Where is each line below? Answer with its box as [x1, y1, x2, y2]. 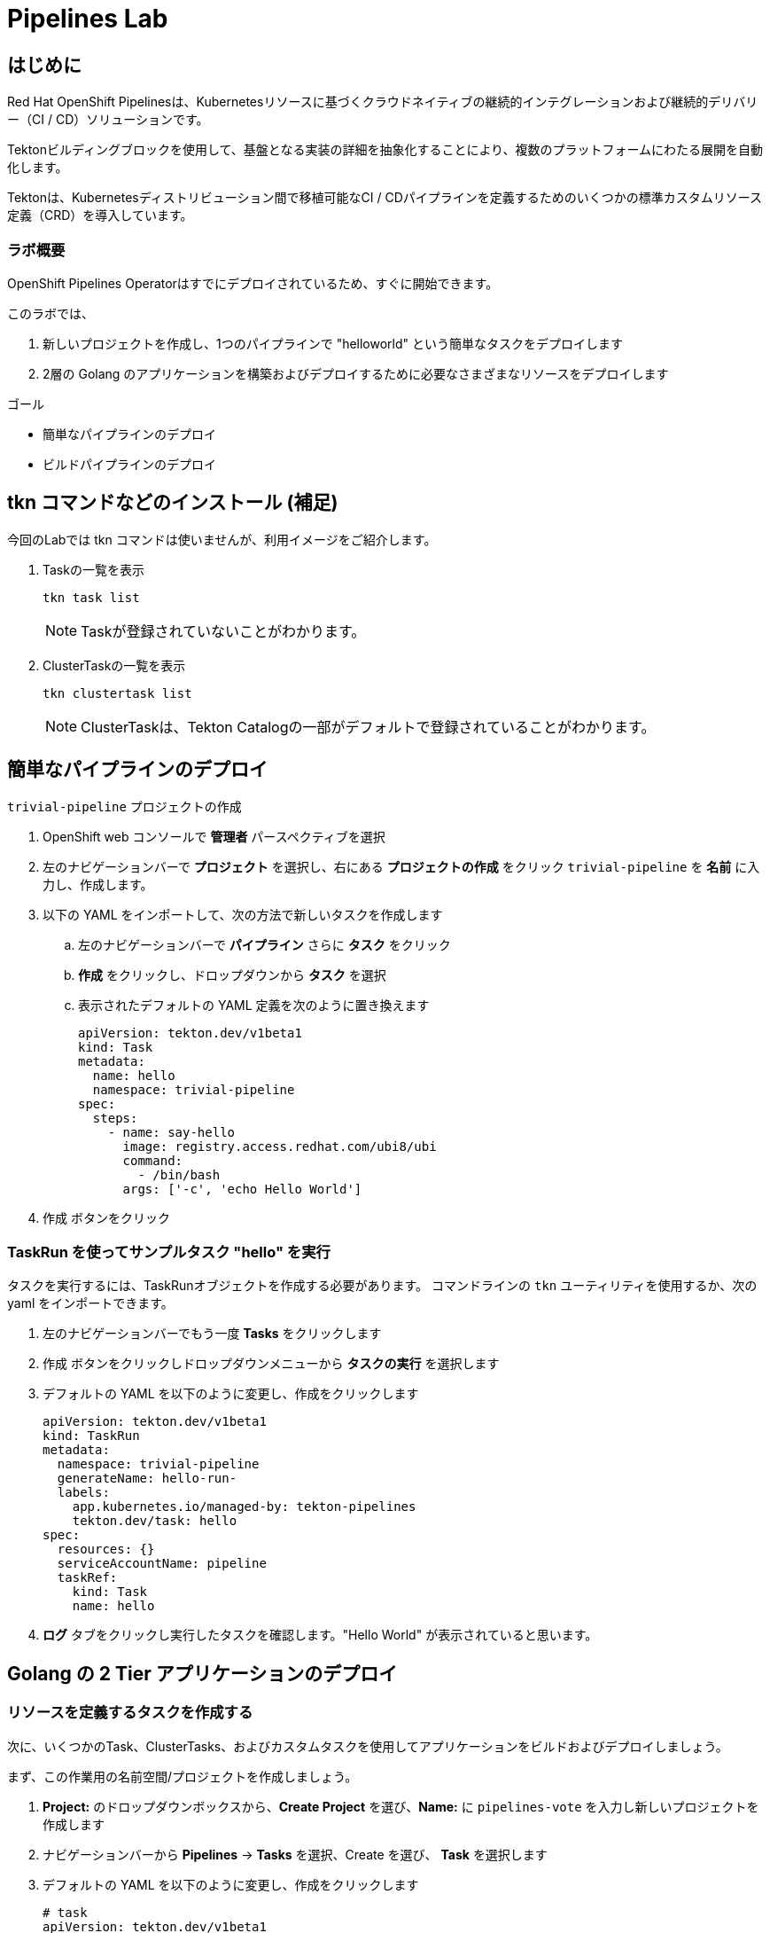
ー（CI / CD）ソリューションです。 [7, 112, 209, 128]
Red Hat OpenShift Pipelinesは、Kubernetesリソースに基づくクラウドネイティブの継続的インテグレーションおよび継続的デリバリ [7, 94, 758, 110]
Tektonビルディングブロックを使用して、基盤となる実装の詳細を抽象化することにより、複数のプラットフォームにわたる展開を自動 [7, 142, 764, 158]
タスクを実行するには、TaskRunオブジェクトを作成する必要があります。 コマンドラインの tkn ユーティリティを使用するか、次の [7, 1278, 758, 1294]
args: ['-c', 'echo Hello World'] [122, 1181, 362, 1196]
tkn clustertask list [43, 685, 192, 700]
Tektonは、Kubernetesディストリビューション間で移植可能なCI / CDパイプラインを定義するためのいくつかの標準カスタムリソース [7, 190, 763, 206]
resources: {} [57, 1542, 155, 1557]
